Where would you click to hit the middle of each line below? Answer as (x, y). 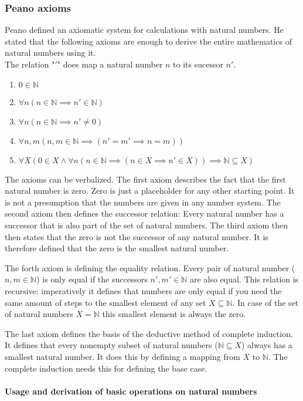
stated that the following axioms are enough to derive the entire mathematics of (148, 41)
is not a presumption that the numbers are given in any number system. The (143, 202)
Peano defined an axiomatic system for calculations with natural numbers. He (144, 30)
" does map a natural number (110, 64)
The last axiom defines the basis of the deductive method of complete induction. (149, 333)
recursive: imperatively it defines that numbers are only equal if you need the (143, 290)
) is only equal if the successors (92, 279)
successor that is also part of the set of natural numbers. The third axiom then (146, 225)
